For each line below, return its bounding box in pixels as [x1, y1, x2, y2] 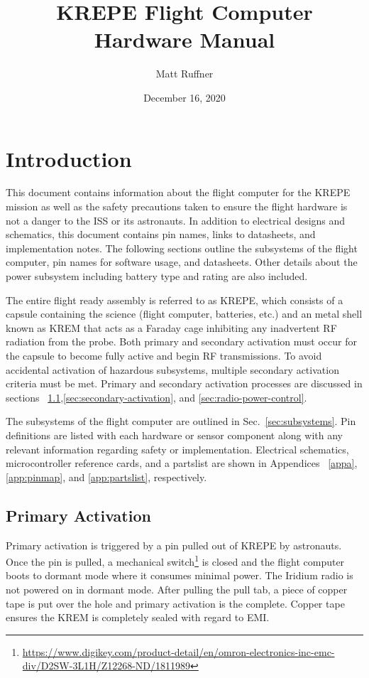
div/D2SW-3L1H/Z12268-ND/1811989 [22, 658, 191, 673]
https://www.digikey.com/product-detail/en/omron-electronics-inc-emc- [22, 644, 335, 659]
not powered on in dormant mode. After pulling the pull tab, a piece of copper [6, 581, 348, 596]
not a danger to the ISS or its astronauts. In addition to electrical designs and [6, 212, 346, 227]
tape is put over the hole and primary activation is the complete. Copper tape [6, 596, 345, 610]
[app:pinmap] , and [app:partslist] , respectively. [6, 469, 207, 484]
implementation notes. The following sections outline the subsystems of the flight [6, 240, 358, 255]
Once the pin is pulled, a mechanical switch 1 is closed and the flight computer [6, 552, 345, 569]
